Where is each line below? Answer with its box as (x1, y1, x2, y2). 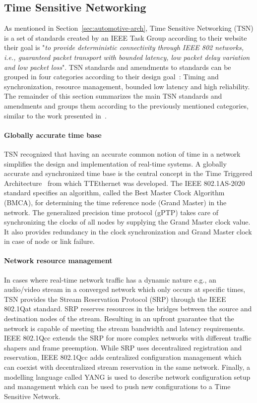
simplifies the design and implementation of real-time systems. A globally (4, 158, 227, 169)
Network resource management (4, 255, 113, 266)
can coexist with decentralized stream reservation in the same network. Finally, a (4, 362, 251, 372)
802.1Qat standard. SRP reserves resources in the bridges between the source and (4, 303, 252, 314)
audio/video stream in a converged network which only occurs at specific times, (4, 284, 246, 294)
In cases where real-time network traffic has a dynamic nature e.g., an (4, 274, 216, 285)
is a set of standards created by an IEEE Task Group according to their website (4, 32, 247, 43)
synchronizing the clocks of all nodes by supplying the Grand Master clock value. (4, 217, 251, 227)
